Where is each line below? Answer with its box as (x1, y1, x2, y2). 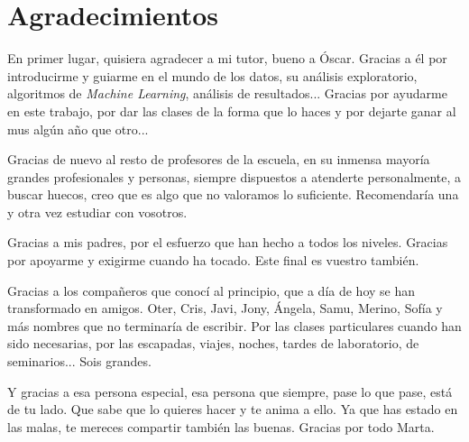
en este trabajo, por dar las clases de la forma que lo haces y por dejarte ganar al (7, 101, 456, 120)
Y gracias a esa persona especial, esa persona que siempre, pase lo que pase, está (7, 382, 453, 401)
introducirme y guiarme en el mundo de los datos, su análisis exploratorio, (7, 66, 418, 85)
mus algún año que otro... (7, 119, 149, 138)
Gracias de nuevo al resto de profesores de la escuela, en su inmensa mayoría (7, 150, 430, 169)
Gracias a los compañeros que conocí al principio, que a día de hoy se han (7, 281, 416, 299)
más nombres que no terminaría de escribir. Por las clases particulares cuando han (7, 316, 462, 335)
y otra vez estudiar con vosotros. (7, 202, 188, 221)
